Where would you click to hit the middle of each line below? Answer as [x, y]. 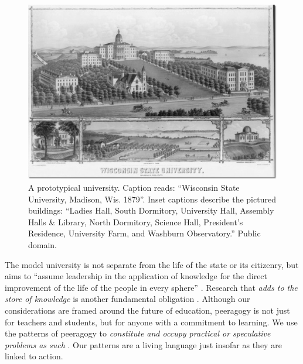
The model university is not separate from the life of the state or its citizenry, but [152, 264]
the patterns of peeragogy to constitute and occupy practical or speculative [138, 333]
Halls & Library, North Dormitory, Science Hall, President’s [136, 222]
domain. [43, 245]
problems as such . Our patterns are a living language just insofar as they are [143, 344]
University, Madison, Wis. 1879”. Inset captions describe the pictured [152, 199]
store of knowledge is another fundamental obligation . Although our [127, 299]
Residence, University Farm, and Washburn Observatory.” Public [144, 233]
